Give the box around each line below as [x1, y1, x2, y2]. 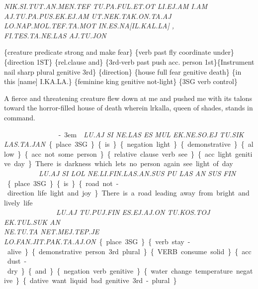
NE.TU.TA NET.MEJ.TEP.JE [4, 226, 99, 237]
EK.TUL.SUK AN [4, 216, 60, 227]
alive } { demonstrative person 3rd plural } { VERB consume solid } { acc [7, 246, 252, 256]
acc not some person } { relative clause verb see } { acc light [31, 148, 232, 159]
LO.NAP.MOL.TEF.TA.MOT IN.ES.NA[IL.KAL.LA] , [4, 20, 174, 31]
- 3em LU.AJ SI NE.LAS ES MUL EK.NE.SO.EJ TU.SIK [58, 129, 244, 139]
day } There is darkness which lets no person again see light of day [14, 158, 233, 169]
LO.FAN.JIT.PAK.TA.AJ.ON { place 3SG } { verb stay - [4, 236, 190, 247]
